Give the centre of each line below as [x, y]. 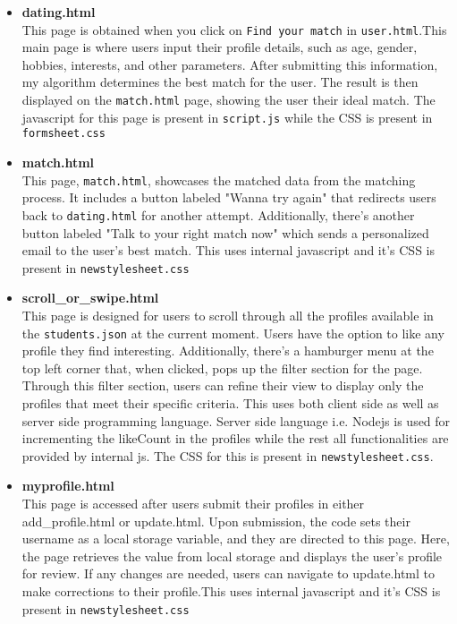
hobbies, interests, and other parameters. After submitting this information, [230, 64]
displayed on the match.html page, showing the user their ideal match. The [228, 100]
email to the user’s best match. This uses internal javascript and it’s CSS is [228, 250]
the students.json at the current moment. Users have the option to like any [233, 333]
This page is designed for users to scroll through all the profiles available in [228, 315]
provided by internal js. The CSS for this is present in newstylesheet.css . [228, 455]
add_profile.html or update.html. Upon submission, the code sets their [216, 521]
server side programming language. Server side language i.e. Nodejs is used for [236, 420]
